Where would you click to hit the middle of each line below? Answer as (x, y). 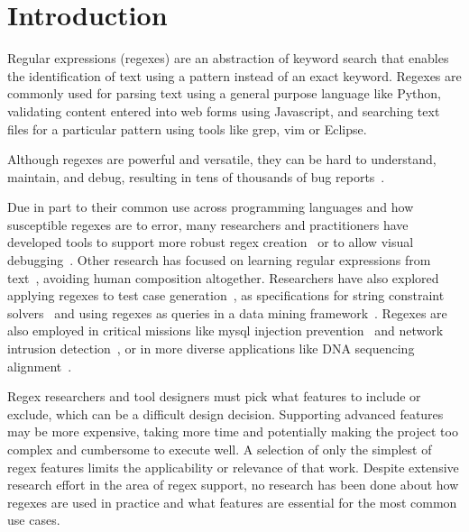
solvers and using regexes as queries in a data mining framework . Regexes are (227, 312)
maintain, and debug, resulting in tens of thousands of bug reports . (196, 176)
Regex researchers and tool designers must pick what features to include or (214, 396)
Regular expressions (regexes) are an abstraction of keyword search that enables (228, 58)
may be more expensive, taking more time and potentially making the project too (233, 431)
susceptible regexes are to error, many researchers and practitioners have (208, 224)
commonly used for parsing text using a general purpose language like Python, (224, 93)
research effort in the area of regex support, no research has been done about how (233, 485)
